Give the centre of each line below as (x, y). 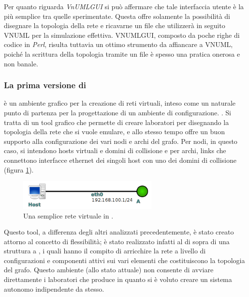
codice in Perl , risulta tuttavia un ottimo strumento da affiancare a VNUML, (118, 44)
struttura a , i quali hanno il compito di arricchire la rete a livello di (105, 251)
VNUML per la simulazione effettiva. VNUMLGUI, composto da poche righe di (122, 35)
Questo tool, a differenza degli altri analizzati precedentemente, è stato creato (119, 232)
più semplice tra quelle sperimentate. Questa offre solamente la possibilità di (117, 16)
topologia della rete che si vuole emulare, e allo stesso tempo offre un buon (114, 132)
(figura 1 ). (19, 169)
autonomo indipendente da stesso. (54, 289)
